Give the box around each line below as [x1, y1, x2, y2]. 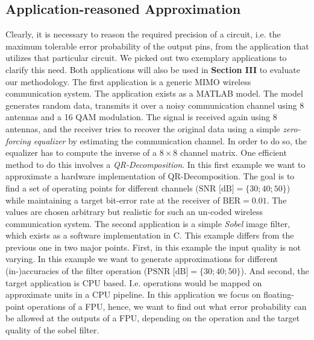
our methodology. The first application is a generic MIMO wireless [5, 75, 251, 88]
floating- [263, 288, 294, 301]
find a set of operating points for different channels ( [5, 181, 199, 194]
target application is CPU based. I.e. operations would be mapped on [5, 276, 262, 289]
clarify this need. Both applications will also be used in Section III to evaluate [5, 63, 300, 75]
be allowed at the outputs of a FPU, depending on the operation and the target [5, 312, 300, 324]
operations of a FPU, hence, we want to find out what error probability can [27, 300, 307, 312]
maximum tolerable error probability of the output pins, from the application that [5, 39, 309, 52]
